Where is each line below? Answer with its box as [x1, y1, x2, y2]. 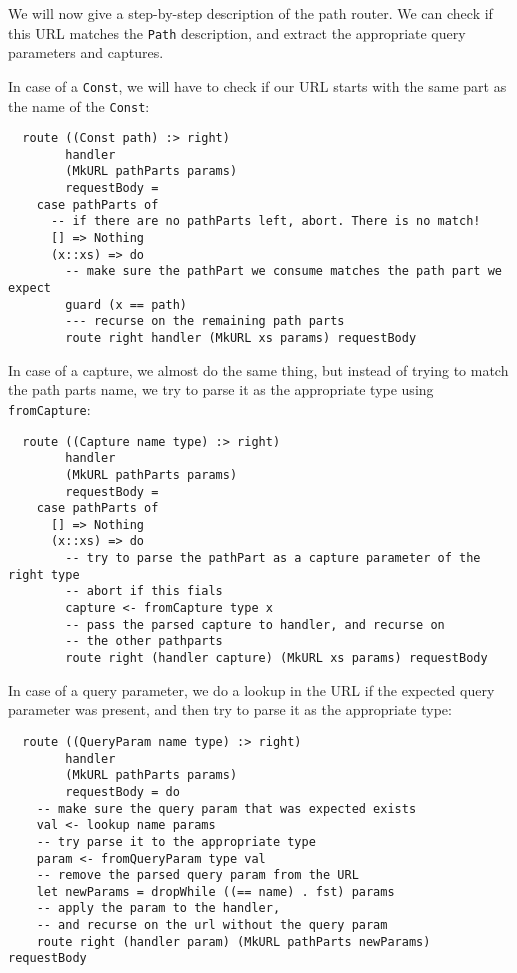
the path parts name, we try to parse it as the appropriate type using [8, 379, 434, 400]
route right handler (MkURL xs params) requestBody [65, 331, 417, 346]
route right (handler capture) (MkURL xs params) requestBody [65, 651, 488, 666]
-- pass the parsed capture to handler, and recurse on [65, 617, 445, 632]
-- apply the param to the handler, [36, 901, 281, 916]
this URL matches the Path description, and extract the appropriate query [8, 22, 466, 43]
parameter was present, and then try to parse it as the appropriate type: [8, 699, 452, 720]
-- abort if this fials [65, 584, 223, 599]
